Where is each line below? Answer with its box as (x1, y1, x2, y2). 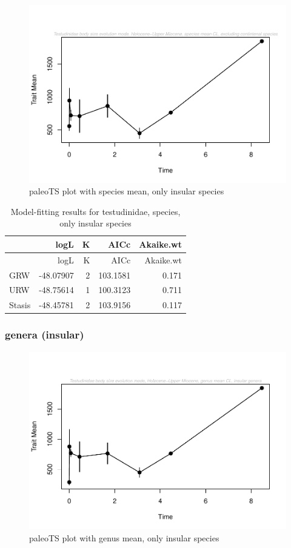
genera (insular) (5, 327, 84, 342)
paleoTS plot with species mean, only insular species (29, 185, 224, 197)
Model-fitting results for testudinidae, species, (10, 205, 181, 217)
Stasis (9, 299, 31, 311)
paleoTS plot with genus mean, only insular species (29, 531, 219, 544)
